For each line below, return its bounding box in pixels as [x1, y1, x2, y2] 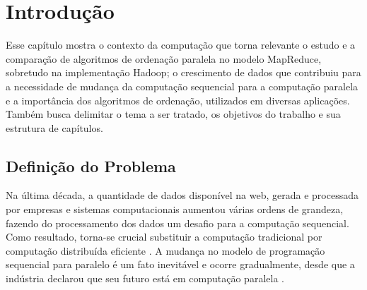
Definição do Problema [6, 155, 176, 176]
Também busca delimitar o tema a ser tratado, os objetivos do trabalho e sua [6, 107, 341, 121]
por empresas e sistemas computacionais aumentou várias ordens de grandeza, [6, 202, 344, 217]
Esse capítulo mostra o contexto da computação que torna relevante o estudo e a [6, 37, 356, 52]
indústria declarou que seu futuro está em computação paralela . [6, 271, 284, 286]
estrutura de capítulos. [6, 120, 103, 135]
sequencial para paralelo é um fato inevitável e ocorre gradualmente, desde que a [6, 257, 355, 272]
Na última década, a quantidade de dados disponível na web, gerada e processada [6, 188, 359, 203]
